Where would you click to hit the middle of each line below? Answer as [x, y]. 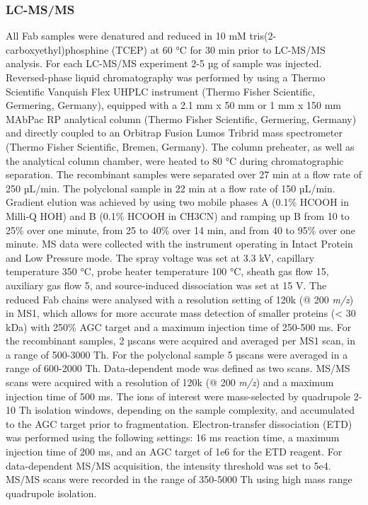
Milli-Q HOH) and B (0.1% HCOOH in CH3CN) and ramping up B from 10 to [178, 215]
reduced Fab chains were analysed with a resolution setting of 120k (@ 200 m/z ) [180, 299]
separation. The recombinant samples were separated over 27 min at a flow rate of [184, 174]
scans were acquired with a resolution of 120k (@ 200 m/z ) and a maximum [170, 382]
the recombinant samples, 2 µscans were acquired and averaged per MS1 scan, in [181, 341]
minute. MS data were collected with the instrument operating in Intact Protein [179, 244]
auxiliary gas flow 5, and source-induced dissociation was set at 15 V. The [166, 285]
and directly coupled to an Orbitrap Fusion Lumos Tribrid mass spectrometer [174, 133]
